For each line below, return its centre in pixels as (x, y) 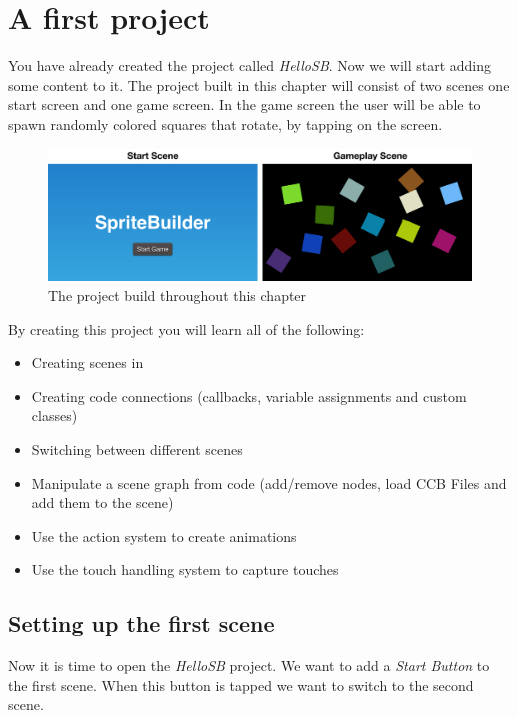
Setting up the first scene (141, 623)
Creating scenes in (87, 362)
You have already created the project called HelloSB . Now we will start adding (250, 65)
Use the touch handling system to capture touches (185, 569)
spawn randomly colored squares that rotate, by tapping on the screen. (225, 123)
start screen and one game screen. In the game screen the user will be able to (244, 104)
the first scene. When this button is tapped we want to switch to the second (241, 684)
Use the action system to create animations (164, 535)
